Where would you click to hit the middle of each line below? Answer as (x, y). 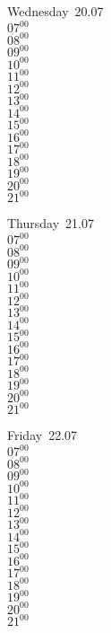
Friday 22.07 (43, 435)
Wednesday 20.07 (55, 11)
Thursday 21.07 (51, 223)
